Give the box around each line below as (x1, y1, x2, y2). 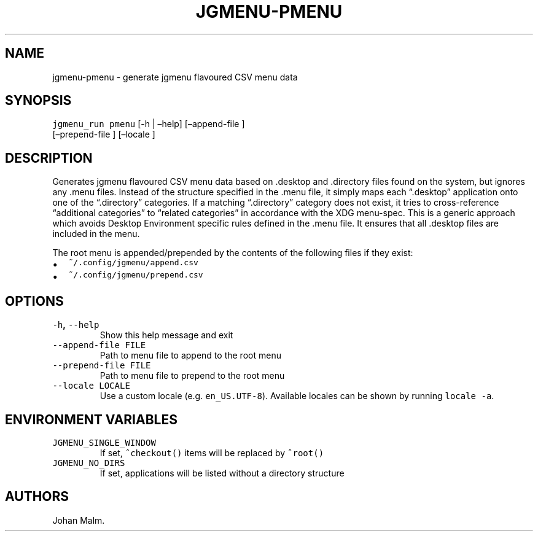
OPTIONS (5, 293, 64, 309)
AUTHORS (5, 489, 69, 505)
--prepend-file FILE (52, 360, 151, 371)
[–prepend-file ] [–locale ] (52, 129, 155, 140)
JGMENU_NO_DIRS (52, 457, 125, 468)
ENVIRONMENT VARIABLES (5, 411, 177, 427)
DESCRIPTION (5, 150, 93, 166)
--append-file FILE (52, 340, 146, 351)
